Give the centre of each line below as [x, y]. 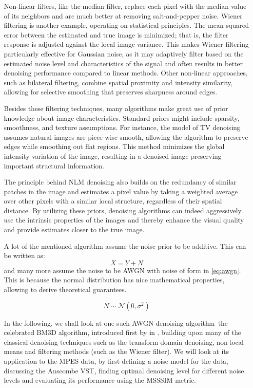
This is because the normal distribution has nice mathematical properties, [114, 280]
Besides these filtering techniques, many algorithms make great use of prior [116, 108]
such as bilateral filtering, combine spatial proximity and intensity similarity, [118, 82]
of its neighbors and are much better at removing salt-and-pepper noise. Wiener [123, 15]
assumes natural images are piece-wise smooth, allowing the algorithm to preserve [126, 137]
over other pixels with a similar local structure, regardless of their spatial [113, 201]
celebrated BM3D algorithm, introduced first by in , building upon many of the [123, 332]
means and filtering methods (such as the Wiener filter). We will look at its [117, 351]
